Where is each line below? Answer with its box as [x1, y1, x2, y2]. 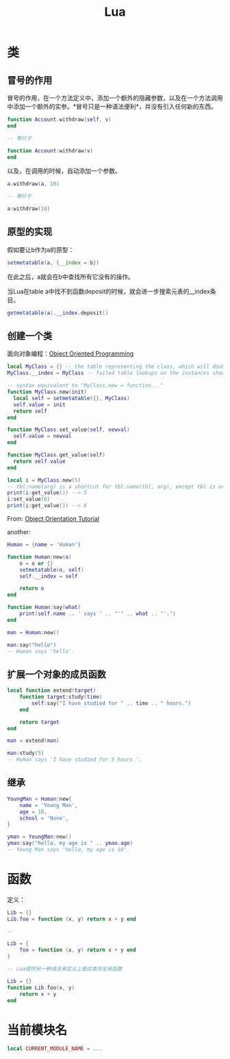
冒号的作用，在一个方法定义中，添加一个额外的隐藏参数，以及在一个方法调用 [7, 94, 223, 102]
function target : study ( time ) [19, 694, 103, 701]
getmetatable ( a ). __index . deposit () [7, 310, 109, 316]
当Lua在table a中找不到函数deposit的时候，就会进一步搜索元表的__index [7, 287, 211, 295]
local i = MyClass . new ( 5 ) [7, 476, 81, 484]
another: [7, 528, 31, 536]
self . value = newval [13, 433, 72, 440]
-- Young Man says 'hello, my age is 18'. [7, 846, 130, 853]
